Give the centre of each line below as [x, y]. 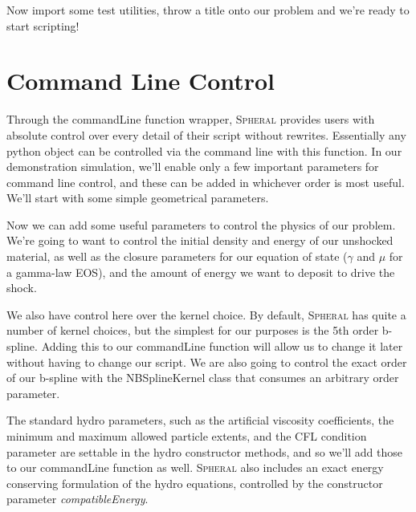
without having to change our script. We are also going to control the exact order [207, 362]
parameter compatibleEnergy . [77, 499]
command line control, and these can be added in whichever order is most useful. [206, 182]
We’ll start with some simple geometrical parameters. [138, 198]
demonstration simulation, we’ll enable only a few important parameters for [193, 167]
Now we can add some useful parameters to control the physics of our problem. [201, 224]
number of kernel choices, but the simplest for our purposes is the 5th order [193, 330]
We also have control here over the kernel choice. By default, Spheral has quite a [206, 314]
